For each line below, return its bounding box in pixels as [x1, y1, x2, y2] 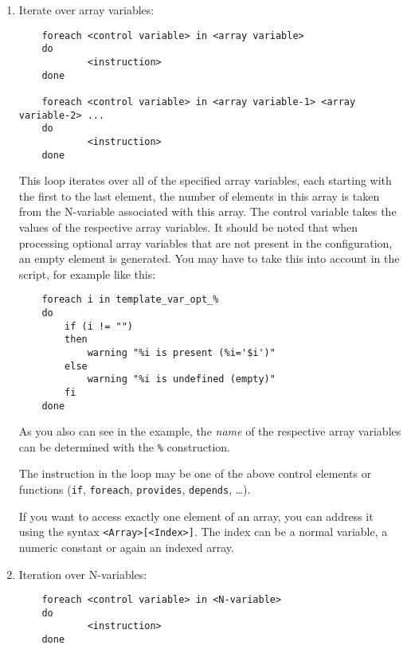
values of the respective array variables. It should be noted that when [18, 218, 358, 235]
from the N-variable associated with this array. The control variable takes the [18, 203, 397, 220]
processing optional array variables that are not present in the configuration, [18, 234, 393, 251]
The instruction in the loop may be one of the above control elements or [18, 465, 372, 482]
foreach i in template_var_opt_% [41, 294, 219, 306]
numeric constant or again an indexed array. [18, 538, 234, 555]
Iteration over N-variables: [18, 565, 147, 582]
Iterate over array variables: [18, 2, 155, 18]
